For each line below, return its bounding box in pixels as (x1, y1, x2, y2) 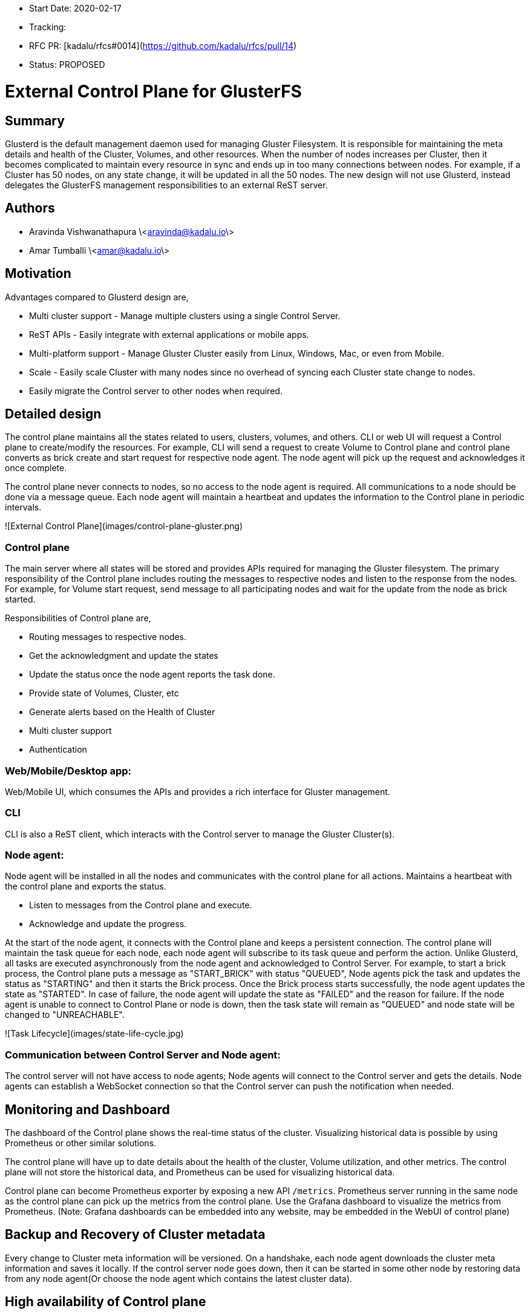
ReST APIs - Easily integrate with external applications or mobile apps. (29, 329, 309, 340)
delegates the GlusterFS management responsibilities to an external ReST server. (5, 179, 328, 190)
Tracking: (29, 22, 67, 32)
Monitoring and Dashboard (5, 1101, 170, 1117)
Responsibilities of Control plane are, (5, 613, 151, 624)
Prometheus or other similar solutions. (5, 1138, 157, 1149)
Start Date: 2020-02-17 (29, 3, 122, 13)
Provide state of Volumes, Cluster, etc (29, 688, 179, 699)
